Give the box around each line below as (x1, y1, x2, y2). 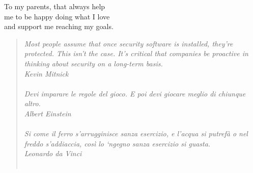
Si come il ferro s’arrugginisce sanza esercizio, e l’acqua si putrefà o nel (24, 128, 248, 139)
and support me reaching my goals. (4, 21, 114, 32)
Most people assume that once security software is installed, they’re (24, 38, 233, 48)
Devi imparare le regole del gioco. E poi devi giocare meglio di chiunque (24, 88, 246, 98)
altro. (24, 98, 41, 109)
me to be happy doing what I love (4, 11, 110, 21)
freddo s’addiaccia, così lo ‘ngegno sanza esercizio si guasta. (24, 138, 211, 149)
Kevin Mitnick (24, 68, 69, 79)
